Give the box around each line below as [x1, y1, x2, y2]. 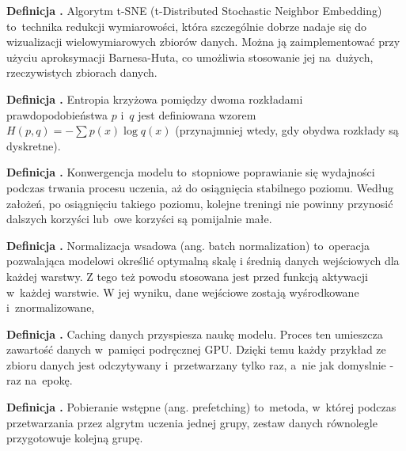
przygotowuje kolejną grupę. [6, 430, 143, 446]
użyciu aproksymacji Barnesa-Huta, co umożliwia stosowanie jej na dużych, [6, 48, 374, 65]
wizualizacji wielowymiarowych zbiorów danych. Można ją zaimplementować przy [6, 33, 400, 50]
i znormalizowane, [6, 299, 95, 316]
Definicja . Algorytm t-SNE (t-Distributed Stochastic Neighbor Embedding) [6, 2, 382, 18]
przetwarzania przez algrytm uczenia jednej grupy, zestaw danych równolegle [6, 414, 378, 430]
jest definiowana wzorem [138, 106, 256, 123]
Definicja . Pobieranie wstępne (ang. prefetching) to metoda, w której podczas [6, 399, 397, 415]
